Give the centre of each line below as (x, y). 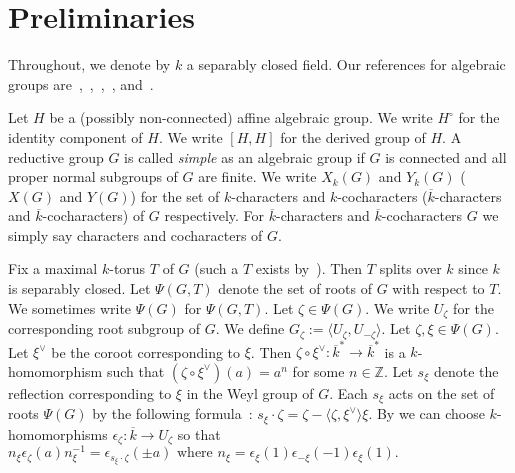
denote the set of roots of (295, 288)
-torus (127, 268)
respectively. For (214, 215)
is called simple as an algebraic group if (244, 156)
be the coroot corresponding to (146, 351)
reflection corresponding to (90, 392)
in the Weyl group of (250, 392)
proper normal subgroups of (93, 176)
